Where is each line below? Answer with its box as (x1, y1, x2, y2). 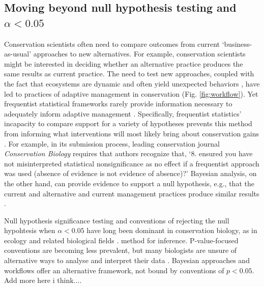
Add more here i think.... (4, 275, 82, 285)
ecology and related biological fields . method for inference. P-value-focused (4, 235, 239, 245)
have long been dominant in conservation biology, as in (86, 225, 257, 236)
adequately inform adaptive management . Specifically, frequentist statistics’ (4, 108, 242, 119)
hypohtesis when (4, 225, 55, 236)
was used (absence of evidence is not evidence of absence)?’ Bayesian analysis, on (4, 168, 257, 179)
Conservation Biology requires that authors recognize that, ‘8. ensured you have (4, 148, 253, 159)
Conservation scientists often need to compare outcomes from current (4, 38, 220, 49)
